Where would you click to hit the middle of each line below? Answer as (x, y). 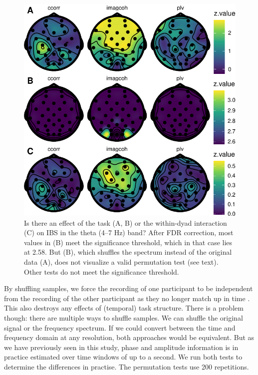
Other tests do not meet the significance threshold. (102, 271)
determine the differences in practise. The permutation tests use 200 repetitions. (127, 366)
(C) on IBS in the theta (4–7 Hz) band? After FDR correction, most (129, 232)
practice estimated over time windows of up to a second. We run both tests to (123, 357)
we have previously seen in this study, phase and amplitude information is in (121, 347)
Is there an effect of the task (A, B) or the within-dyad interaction (126, 222)
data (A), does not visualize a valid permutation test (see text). (121, 261)
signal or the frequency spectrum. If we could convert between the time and (120, 327)
